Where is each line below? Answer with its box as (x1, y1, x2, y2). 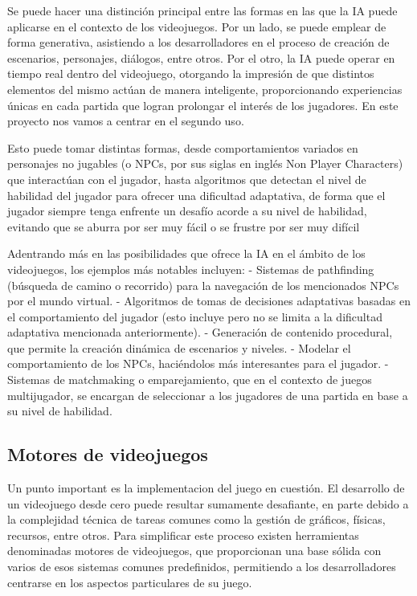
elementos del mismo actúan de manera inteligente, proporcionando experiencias (7, 80, 403, 97)
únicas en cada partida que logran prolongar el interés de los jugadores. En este (7, 96, 399, 113)
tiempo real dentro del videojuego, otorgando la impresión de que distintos (7, 65, 374, 82)
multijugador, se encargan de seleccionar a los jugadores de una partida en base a (7, 386, 408, 403)
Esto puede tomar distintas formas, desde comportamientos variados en (7, 139, 358, 156)
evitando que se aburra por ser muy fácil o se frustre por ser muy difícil (7, 218, 360, 235)
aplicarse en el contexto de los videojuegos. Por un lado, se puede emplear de (7, 18, 386, 35)
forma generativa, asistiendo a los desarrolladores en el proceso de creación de (7, 34, 390, 51)
